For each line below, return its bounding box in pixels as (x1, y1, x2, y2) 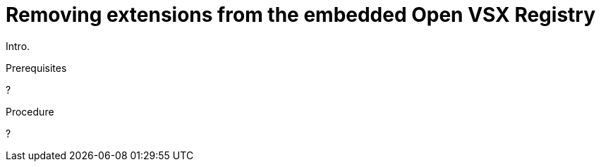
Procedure (6, 105, 54, 118)
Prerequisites (6, 61, 67, 74)
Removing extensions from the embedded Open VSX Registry (6, 3, 596, 27)
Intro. (6, 39, 30, 52)
